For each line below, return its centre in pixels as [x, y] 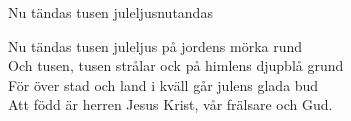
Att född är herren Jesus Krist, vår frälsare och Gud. [170, 104]
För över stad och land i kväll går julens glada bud [163, 84]
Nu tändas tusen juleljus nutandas [110, 12]
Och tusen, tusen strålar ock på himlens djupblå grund [176, 65]
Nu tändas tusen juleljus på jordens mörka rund [155, 45]
